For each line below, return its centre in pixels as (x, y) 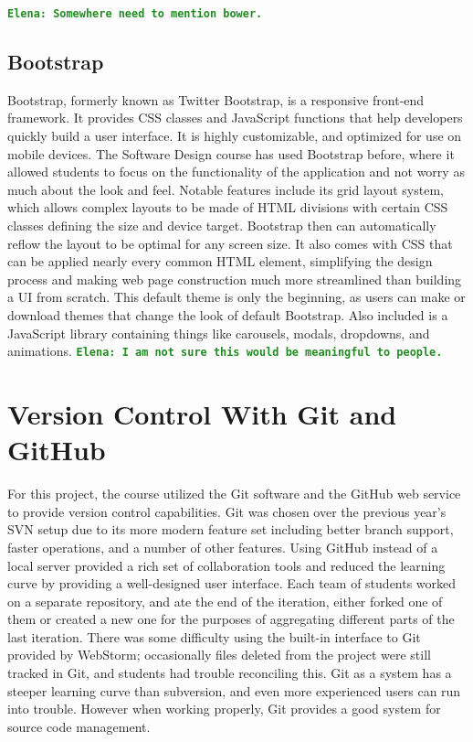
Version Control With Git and (202, 414)
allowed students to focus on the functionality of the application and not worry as (236, 172)
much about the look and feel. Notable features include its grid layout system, (226, 189)
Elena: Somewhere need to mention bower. (135, 14)
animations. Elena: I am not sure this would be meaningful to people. (225, 351)
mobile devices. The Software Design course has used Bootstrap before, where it (231, 153)
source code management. (79, 726)
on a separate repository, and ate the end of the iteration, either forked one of (225, 601)
